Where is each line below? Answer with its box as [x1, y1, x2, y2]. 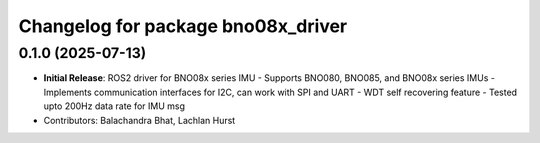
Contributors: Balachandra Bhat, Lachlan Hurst [43, 114, 236, 126]
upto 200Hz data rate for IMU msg [43, 100, 185, 112]
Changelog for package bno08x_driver [18, 15, 348, 37]
